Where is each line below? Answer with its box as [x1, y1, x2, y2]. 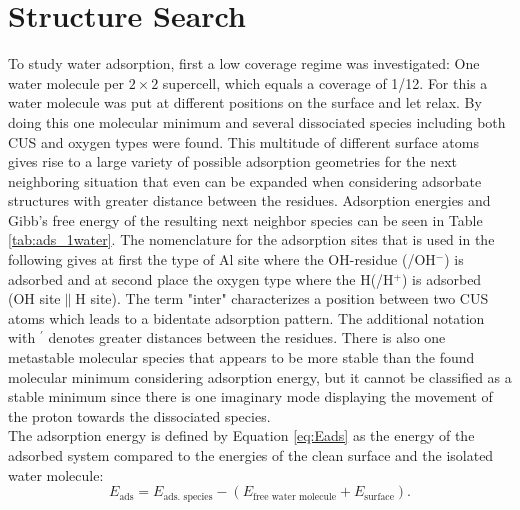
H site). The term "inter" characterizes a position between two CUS [75, 288, 489, 309]
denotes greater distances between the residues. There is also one [48, 327, 446, 348]
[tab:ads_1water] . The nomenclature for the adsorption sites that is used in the [8, 229, 495, 250]
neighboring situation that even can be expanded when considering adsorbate [8, 170, 482, 191]
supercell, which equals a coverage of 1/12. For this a [162, 72, 488, 93]
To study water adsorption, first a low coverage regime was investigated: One [8, 53, 480, 74]
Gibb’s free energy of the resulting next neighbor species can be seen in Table [8, 209, 483, 230]
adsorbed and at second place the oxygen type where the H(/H [8, 268, 394, 289]
